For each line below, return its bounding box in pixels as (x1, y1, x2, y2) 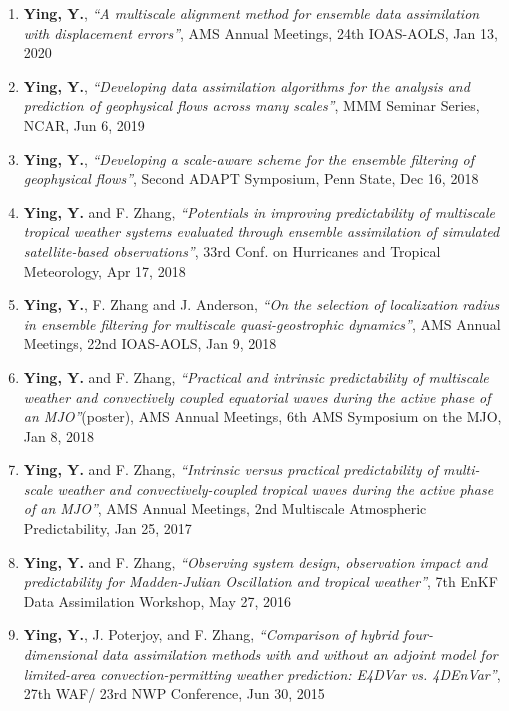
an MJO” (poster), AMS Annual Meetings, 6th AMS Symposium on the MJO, (23, 406, 502, 427)
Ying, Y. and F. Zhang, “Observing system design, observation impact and (23, 551, 488, 572)
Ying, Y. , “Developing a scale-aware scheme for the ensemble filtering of (23, 148, 474, 169)
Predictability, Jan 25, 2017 (23, 518, 192, 539)
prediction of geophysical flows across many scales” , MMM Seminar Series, (23, 95, 480, 116)
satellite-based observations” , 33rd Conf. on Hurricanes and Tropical (23, 240, 441, 261)
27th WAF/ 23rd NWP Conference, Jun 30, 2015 (23, 683, 325, 704)
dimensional (23, 644, 97, 665)
